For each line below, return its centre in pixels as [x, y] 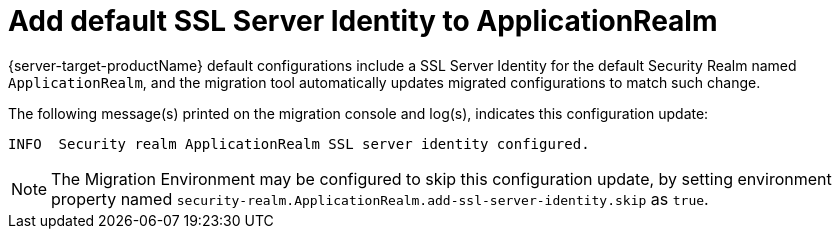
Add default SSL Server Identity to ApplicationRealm [363, 21]
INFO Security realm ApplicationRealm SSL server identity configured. [299, 143]
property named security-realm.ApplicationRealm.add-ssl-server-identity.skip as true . [380, 198]
